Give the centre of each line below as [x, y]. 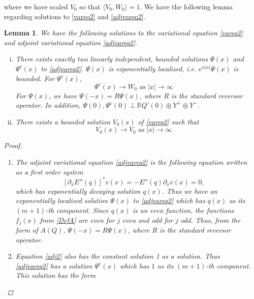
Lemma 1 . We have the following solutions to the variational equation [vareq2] [124, 33]
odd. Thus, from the [210, 220]
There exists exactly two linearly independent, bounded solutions [111, 59]
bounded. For [35, 78]
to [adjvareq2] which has [169, 200]
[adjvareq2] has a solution [54, 265]
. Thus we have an [190, 191]
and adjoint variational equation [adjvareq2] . [71, 42]
